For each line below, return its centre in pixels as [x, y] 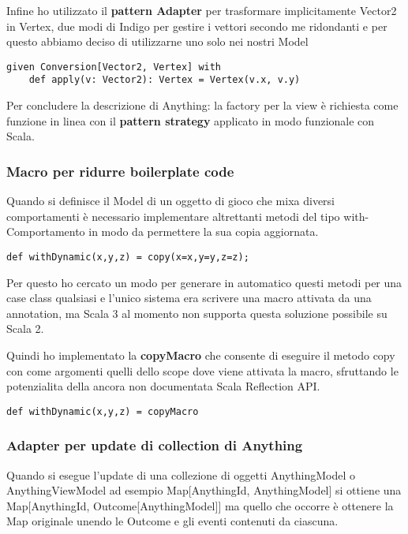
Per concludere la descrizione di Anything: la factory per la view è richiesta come [202, 105]
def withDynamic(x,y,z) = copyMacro [103, 411]
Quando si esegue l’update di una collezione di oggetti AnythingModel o [181, 474]
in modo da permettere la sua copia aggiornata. [204, 232]
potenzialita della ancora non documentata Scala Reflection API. [163, 386]
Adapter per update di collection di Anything [155, 445]
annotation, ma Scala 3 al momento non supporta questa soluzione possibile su [197, 313]
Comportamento [46, 232]
